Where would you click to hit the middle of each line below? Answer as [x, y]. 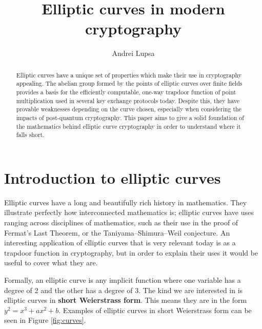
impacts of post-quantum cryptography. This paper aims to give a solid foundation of [130, 117]
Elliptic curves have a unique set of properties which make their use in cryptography [129, 75]
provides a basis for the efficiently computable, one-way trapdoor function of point [126, 92]
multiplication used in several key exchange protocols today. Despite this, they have [128, 100]
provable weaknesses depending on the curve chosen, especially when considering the [129, 109]
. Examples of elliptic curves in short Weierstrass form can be [155, 310]
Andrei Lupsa [133, 53]
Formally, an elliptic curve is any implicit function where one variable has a [123, 280]
